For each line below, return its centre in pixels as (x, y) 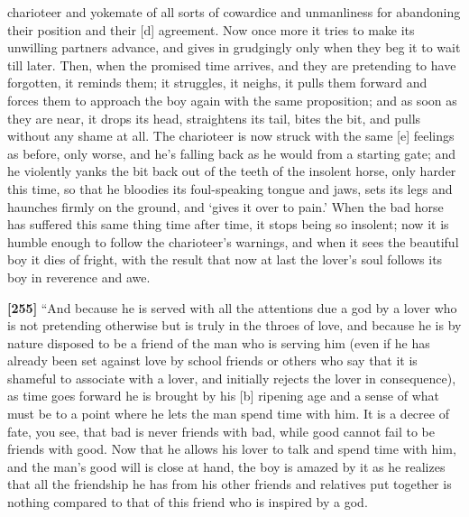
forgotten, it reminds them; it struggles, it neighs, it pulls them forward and (217, 83)
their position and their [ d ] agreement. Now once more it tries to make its (211, 29)
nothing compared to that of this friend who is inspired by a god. (188, 502)
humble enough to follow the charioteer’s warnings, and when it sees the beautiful (233, 241)
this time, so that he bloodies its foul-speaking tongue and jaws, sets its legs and (230, 188)
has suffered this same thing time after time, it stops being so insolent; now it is (228, 224)
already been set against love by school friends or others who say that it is (212, 360)
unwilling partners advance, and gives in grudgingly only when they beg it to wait (234, 47)
